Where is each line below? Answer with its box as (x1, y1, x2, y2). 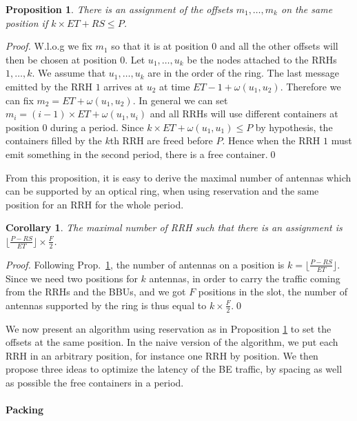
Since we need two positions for (6, 271, 138, 285)
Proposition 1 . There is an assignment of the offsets (6, 2, 233, 16)
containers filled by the (6, 133, 102, 148)
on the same (281, 2, 333, 16)
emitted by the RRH (6, 79, 92, 93)
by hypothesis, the (255, 119, 333, 134)
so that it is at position (111, 39, 209, 53)
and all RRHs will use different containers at (150, 106, 338, 121)
